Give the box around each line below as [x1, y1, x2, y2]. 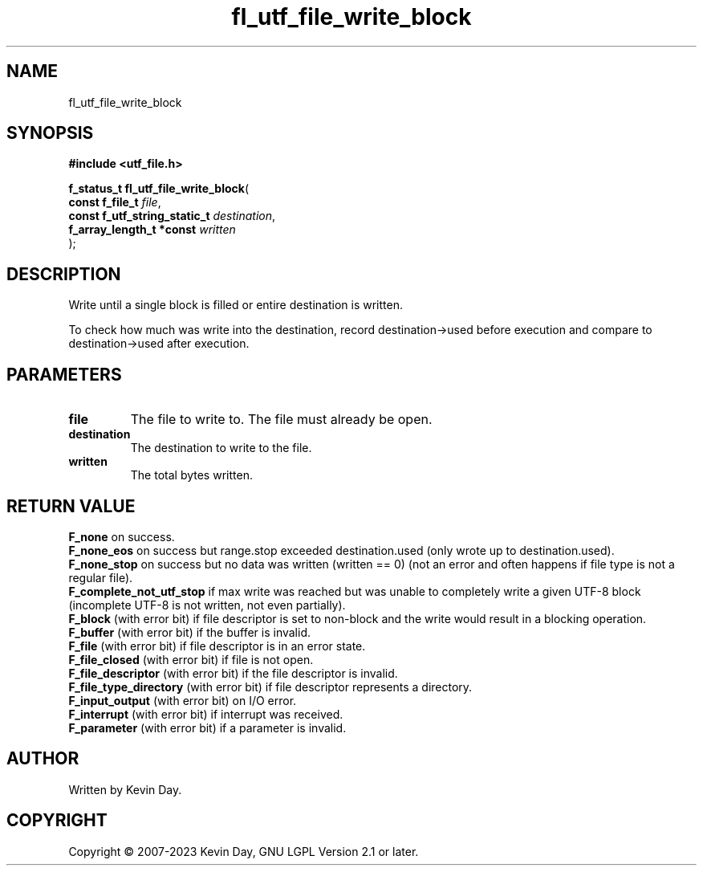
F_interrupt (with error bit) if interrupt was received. [68, 707, 343, 721]
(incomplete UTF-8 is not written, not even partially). [68, 597, 346, 612]
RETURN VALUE [6, 495, 136, 516]
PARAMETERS [6, 364, 122, 385]
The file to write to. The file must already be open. [130, 411, 433, 428]
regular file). [68, 570, 133, 585]
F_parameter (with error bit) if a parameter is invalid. [68, 720, 347, 735]
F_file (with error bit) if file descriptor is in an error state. [68, 638, 366, 653]
